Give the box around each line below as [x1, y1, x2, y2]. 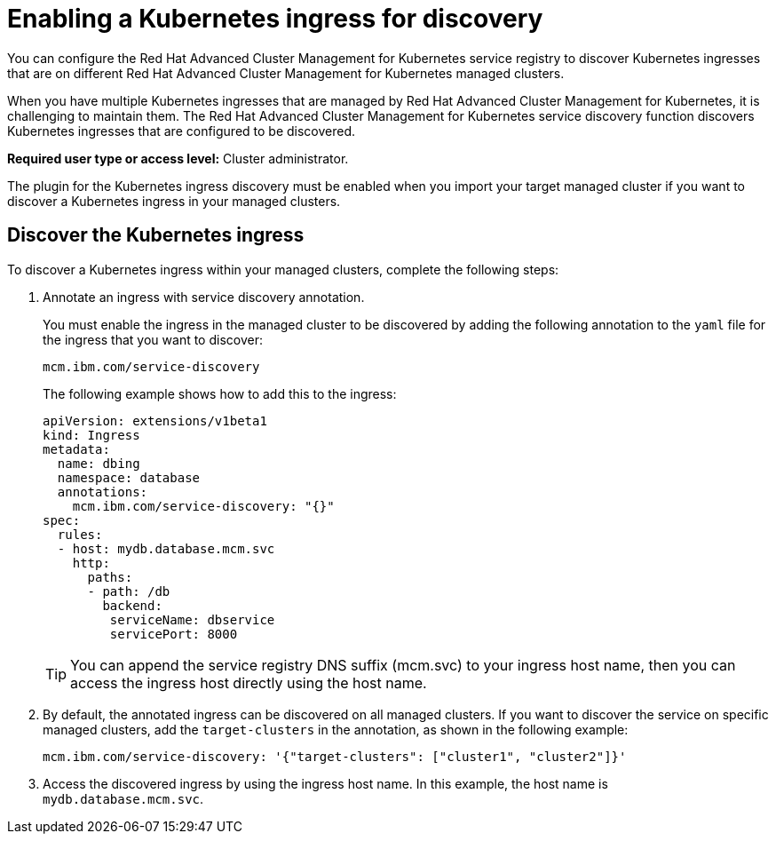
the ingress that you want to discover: [43, 331, 263, 347]
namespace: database [57, 470, 201, 485]
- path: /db [87, 583, 170, 599]
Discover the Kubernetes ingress [7, 224, 305, 247]
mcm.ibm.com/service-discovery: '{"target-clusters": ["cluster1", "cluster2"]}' [43, 749, 627, 764]
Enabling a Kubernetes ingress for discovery [7, 4, 543, 34]
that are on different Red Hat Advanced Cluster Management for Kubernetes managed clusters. [7, 65, 565, 81]
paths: [87, 569, 133, 584]
